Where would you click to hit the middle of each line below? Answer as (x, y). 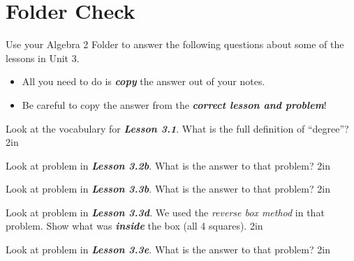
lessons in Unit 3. (43, 58)
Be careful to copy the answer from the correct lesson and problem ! (174, 104)
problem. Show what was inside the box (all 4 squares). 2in (134, 226)
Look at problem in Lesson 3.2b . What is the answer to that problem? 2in (168, 165)
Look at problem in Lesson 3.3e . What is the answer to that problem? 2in (168, 249)
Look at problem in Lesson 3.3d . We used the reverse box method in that (165, 212)
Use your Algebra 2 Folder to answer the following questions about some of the (175, 44)
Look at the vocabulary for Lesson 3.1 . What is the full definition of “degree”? (177, 128)
